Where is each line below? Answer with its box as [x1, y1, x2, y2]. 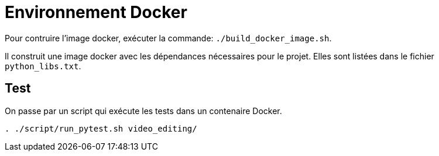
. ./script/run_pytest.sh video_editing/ [5, 123, 197, 133]
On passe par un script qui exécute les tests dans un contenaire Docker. [5, 105, 282, 116]
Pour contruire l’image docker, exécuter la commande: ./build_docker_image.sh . [5, 33, 332, 43]
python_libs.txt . [5, 61, 81, 71]
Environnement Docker [5, 2, 187, 22]
